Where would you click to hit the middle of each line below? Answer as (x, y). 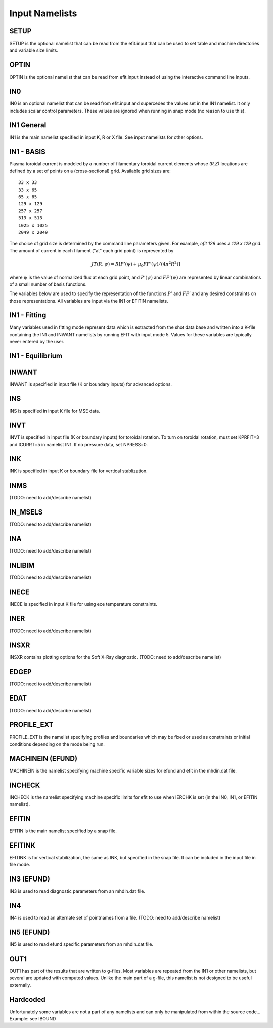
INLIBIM (22, 565)
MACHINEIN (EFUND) (43, 759)
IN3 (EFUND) (30, 879)
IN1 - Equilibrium (36, 356)
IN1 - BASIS (27, 152)
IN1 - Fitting (28, 315)
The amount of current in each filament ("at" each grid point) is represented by (92, 250)
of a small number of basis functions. (48, 284)
